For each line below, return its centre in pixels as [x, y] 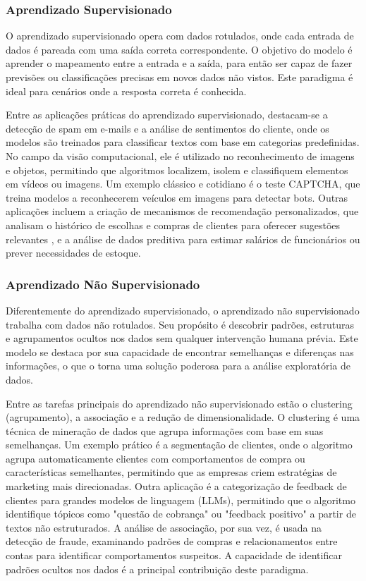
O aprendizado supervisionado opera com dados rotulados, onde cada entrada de [180, 36]
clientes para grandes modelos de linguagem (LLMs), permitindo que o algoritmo [181, 500]
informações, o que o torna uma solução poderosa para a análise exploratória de [178, 366]
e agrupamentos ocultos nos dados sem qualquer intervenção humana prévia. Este [182, 338]
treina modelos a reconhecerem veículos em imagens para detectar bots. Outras [177, 197]
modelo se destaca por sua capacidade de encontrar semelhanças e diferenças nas [180, 351]
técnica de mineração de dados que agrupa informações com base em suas [165, 430]
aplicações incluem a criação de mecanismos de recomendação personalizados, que [182, 211]
